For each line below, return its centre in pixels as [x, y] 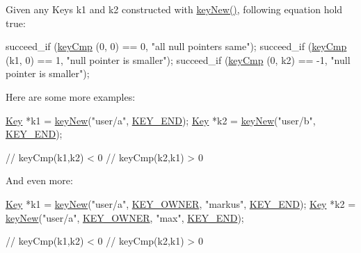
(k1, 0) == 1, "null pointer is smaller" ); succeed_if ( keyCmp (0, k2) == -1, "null [178, 59]
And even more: [39, 180]
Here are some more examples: [71, 96]
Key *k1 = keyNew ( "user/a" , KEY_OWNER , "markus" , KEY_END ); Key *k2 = [181, 203]
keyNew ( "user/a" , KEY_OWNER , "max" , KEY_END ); [125, 217]
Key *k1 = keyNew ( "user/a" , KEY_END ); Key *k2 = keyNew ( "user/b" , [161, 120]
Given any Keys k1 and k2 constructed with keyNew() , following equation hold [174, 9]
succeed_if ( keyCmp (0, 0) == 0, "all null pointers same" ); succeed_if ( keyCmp [176, 46]
